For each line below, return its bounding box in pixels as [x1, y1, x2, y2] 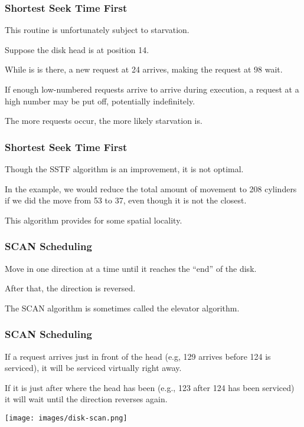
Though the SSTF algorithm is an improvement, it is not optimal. [5, 163, 244, 175]
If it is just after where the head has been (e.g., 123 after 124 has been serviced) [5, 381, 295, 393]
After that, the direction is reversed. [5, 282, 136, 294]
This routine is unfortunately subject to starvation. [5, 24, 189, 36]
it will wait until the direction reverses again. [5, 393, 168, 405]
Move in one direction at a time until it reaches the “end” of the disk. [5, 262, 257, 274]
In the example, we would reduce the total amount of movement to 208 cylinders [5, 182, 297, 195]
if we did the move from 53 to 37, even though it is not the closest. [5, 194, 247, 206]
